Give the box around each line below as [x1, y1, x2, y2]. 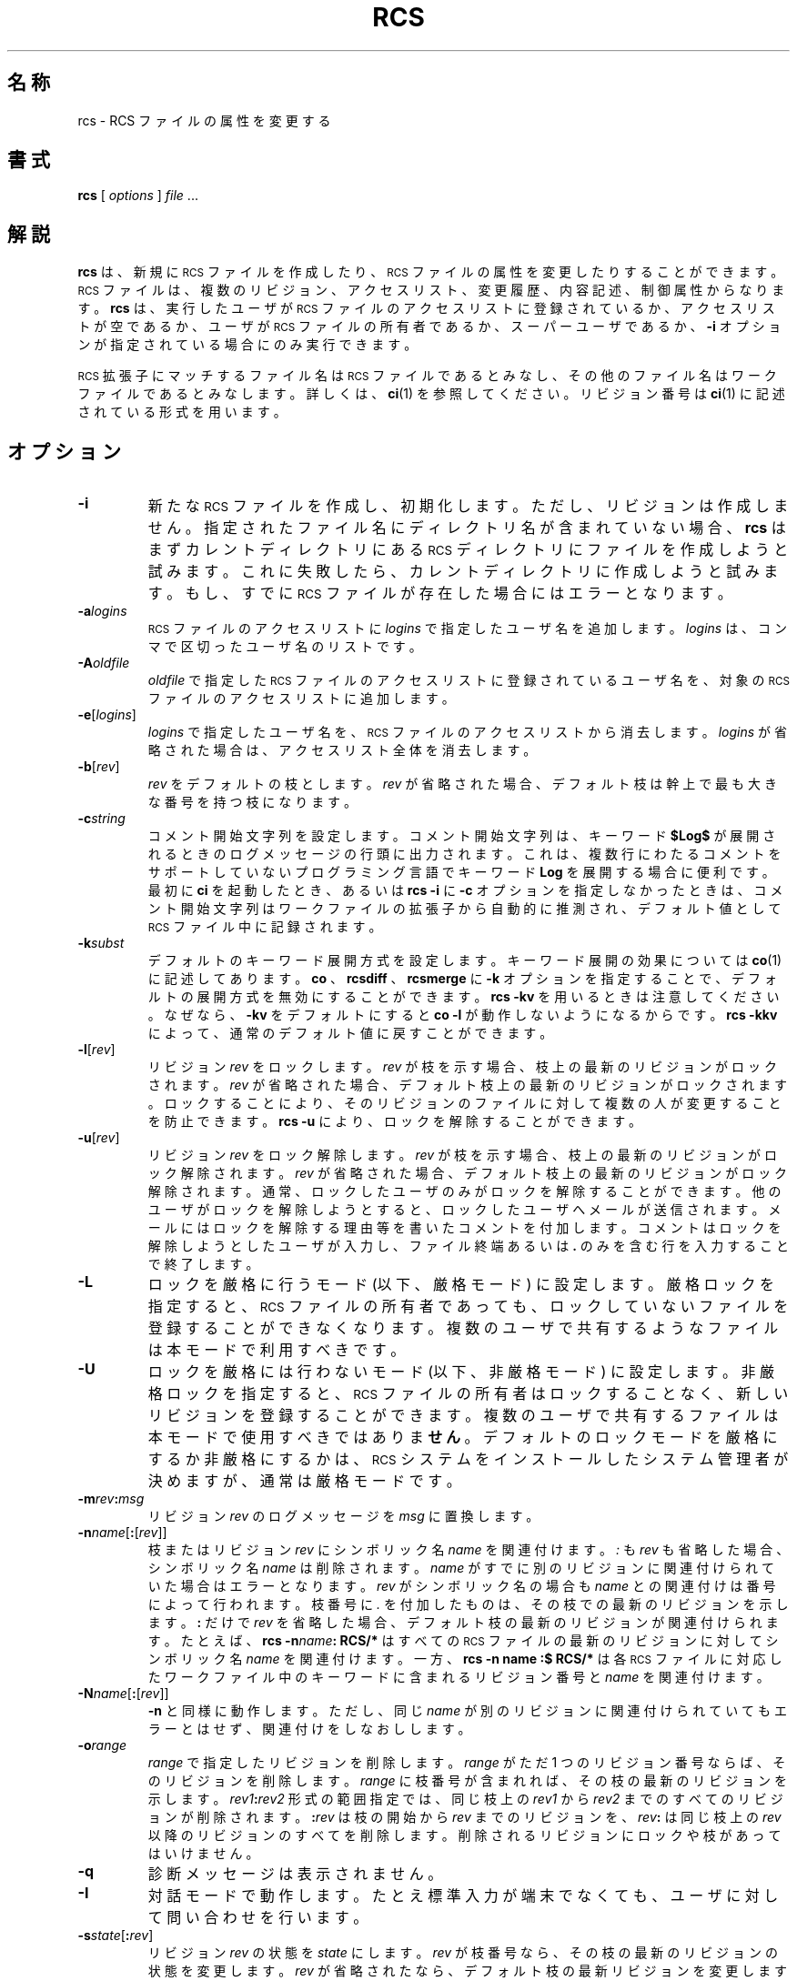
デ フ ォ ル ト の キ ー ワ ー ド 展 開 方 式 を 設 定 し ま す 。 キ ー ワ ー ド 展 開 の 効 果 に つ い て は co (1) [147, 952, 782, 969]
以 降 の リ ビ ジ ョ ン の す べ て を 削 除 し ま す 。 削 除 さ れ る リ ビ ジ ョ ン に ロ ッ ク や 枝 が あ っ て [147, 1827, 782, 1844]
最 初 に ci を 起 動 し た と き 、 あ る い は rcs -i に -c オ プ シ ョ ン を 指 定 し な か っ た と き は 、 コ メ [147, 882, 783, 899]
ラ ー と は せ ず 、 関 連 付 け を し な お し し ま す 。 [147, 1721, 471, 1737]
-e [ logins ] [77, 707, 136, 723]
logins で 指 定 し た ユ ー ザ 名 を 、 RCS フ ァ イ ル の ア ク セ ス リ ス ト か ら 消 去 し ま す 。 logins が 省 [147, 724, 787, 740]
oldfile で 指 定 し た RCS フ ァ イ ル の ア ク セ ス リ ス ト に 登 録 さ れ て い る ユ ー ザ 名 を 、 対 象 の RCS [147, 672, 790, 689]
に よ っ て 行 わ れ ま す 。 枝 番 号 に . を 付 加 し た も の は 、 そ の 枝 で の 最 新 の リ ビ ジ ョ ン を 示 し [147, 1596, 789, 1613]
